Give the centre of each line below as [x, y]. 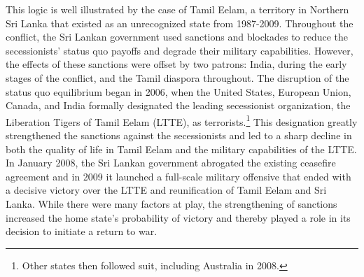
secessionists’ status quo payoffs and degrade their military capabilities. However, [180, 50]
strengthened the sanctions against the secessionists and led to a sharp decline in [179, 135]
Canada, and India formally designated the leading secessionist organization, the [178, 105]
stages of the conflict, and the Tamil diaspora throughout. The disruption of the [177, 77]
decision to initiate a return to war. [82, 231]
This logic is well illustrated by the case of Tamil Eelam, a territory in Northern [177, 9]
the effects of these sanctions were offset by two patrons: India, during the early [176, 64]
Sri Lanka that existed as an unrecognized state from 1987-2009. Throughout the [180, 23]
